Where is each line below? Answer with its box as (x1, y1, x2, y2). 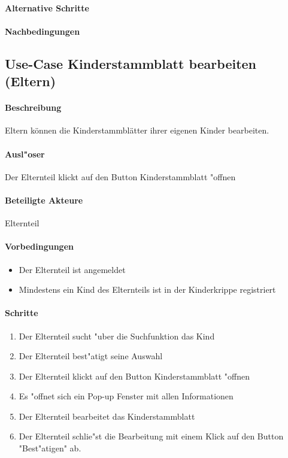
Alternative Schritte (5, 1, 89, 14)
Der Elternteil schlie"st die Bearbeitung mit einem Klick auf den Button (19, 430, 284, 442)
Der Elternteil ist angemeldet (19, 263, 126, 275)
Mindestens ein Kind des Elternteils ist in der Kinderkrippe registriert (19, 283, 276, 296)
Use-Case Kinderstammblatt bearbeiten (5, 54, 257, 72)
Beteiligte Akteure (5, 193, 83, 206)
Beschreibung (5, 101, 62, 114)
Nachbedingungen (5, 25, 80, 37)
